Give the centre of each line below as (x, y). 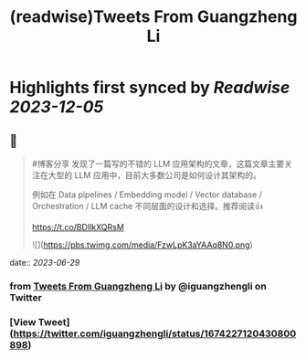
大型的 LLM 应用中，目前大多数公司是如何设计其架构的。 (155, 175)
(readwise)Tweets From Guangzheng (153, 17)
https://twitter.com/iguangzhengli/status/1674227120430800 (155, 333)
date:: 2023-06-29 (45, 263)
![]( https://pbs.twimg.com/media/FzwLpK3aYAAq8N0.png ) (142, 245)
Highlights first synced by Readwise (150, 88)
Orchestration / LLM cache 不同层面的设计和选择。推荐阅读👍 (147, 206)
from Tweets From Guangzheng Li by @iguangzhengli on (138, 286)
